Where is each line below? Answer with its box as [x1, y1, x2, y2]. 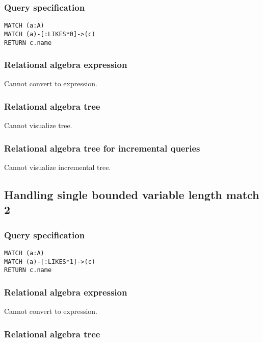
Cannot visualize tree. [4, 120, 72, 131]
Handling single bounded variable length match [4, 187, 259, 203]
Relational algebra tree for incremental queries [4, 141, 200, 154]
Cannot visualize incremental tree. [4, 162, 111, 173]
